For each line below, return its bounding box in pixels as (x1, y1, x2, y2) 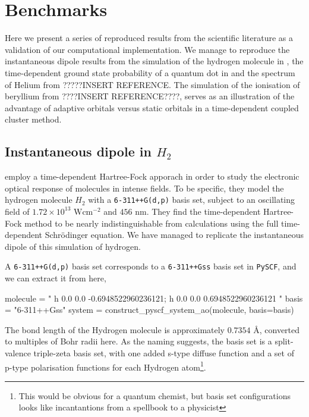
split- (275, 335, 294, 347)
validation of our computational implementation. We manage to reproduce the (5, 43, 290, 55)
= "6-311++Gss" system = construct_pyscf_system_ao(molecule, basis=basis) (5, 303, 294, 316)
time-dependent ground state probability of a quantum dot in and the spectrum (5, 66, 295, 79)
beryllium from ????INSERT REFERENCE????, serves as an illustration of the (5, 90, 295, 102)
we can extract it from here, (5, 271, 106, 284)
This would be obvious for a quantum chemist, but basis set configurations (18, 389, 291, 402)
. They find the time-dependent (146, 205, 261, 217)
